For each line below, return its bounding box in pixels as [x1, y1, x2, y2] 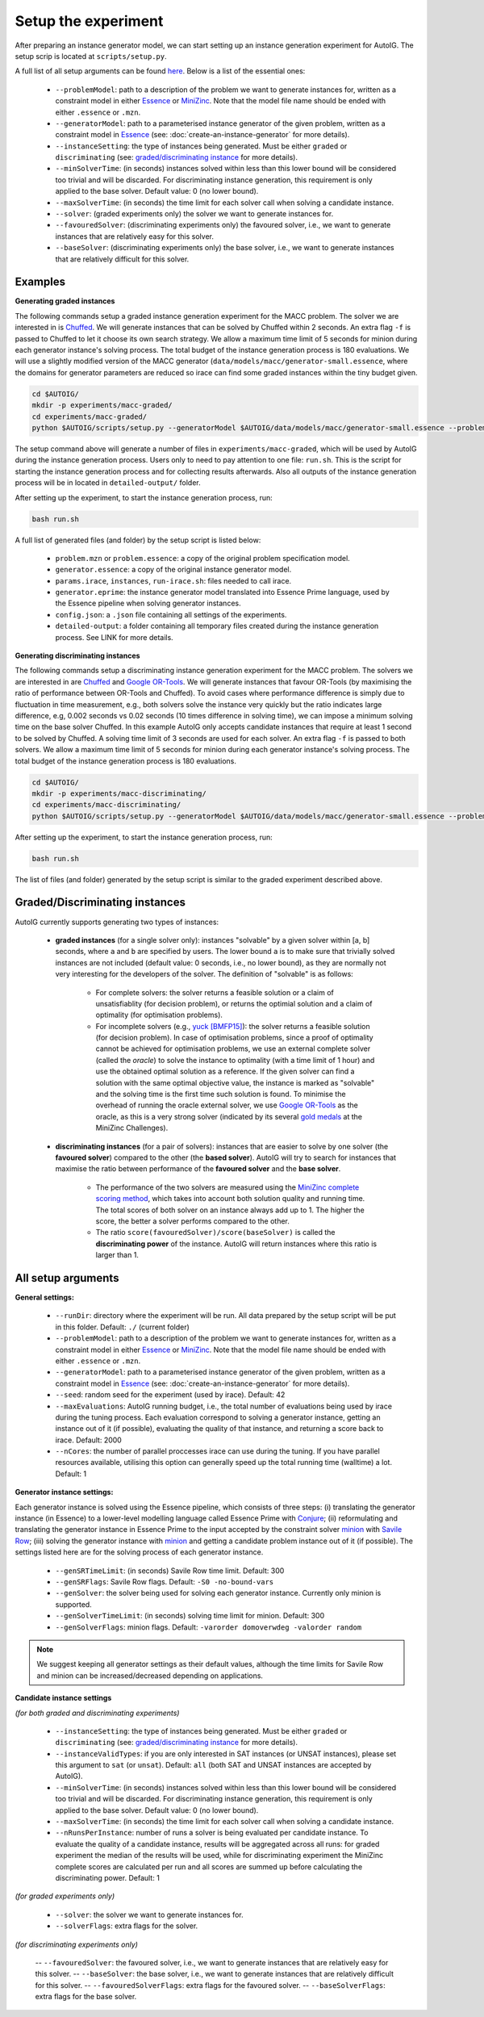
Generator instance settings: [15, 1488, 114, 1497]
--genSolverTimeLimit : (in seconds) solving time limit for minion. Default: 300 [55, 1611, 325, 1621]
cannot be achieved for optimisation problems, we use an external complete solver [95, 1044, 371, 1053]
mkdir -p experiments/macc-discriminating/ [31, 789, 207, 798]
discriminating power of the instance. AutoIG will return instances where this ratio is [95, 1239, 378, 1249]
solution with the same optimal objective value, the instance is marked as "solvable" [95, 1078, 375, 1087]
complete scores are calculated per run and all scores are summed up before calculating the [55, 1861, 363, 1872]
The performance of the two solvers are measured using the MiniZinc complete [95, 1182, 360, 1192]
